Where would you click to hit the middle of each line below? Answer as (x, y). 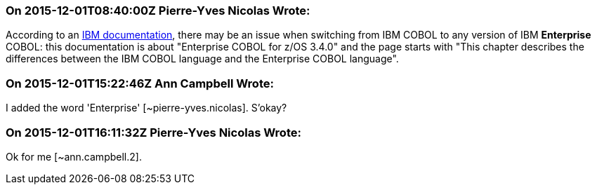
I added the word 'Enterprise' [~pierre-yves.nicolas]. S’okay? (146, 108)
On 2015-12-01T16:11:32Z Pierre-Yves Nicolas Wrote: (153, 132)
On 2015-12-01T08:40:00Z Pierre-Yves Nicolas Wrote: (158, 11)
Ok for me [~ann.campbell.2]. (74, 156)
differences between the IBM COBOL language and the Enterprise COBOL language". (202, 59)
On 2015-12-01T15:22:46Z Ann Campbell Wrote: (140, 83)
